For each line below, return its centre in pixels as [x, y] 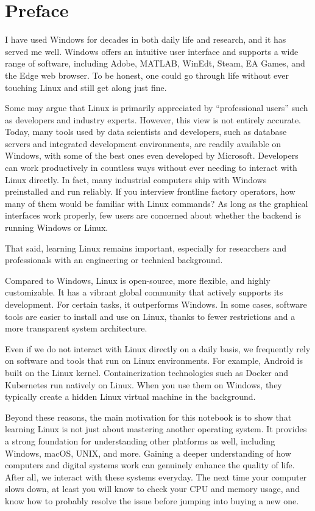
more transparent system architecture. [76, 328]
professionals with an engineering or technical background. [114, 260]
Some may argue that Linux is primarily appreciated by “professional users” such [157, 108]
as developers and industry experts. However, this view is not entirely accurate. [153, 119]
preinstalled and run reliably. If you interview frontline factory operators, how [150, 191]
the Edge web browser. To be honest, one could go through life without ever [147, 75]
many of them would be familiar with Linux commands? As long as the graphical [157, 203]
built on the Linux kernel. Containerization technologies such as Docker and [147, 372]
